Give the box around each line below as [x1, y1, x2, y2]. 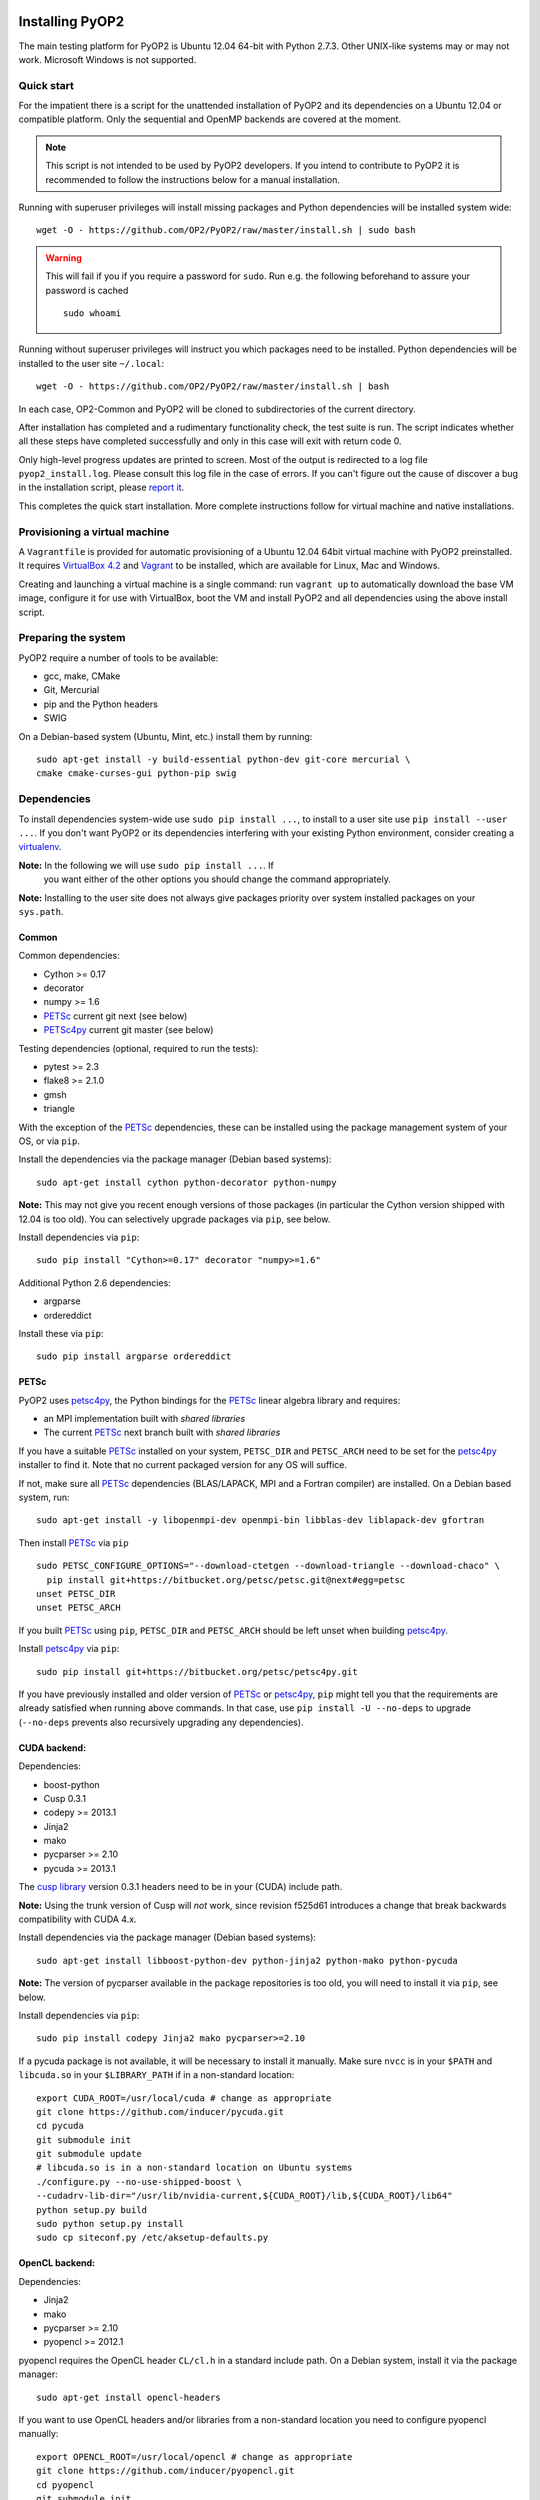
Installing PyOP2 [18, 13, 125, 30]
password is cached [45, 284, 129, 296]
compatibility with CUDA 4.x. [18, 1913, 137, 1925]
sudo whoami [63, 307, 122, 319]
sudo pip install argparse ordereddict [36, 1351, 232, 1362]
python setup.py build [36, 2204, 148, 2215]
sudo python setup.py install [36, 2218, 185, 2230]
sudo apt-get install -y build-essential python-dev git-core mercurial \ [36, 754, 411, 765]
